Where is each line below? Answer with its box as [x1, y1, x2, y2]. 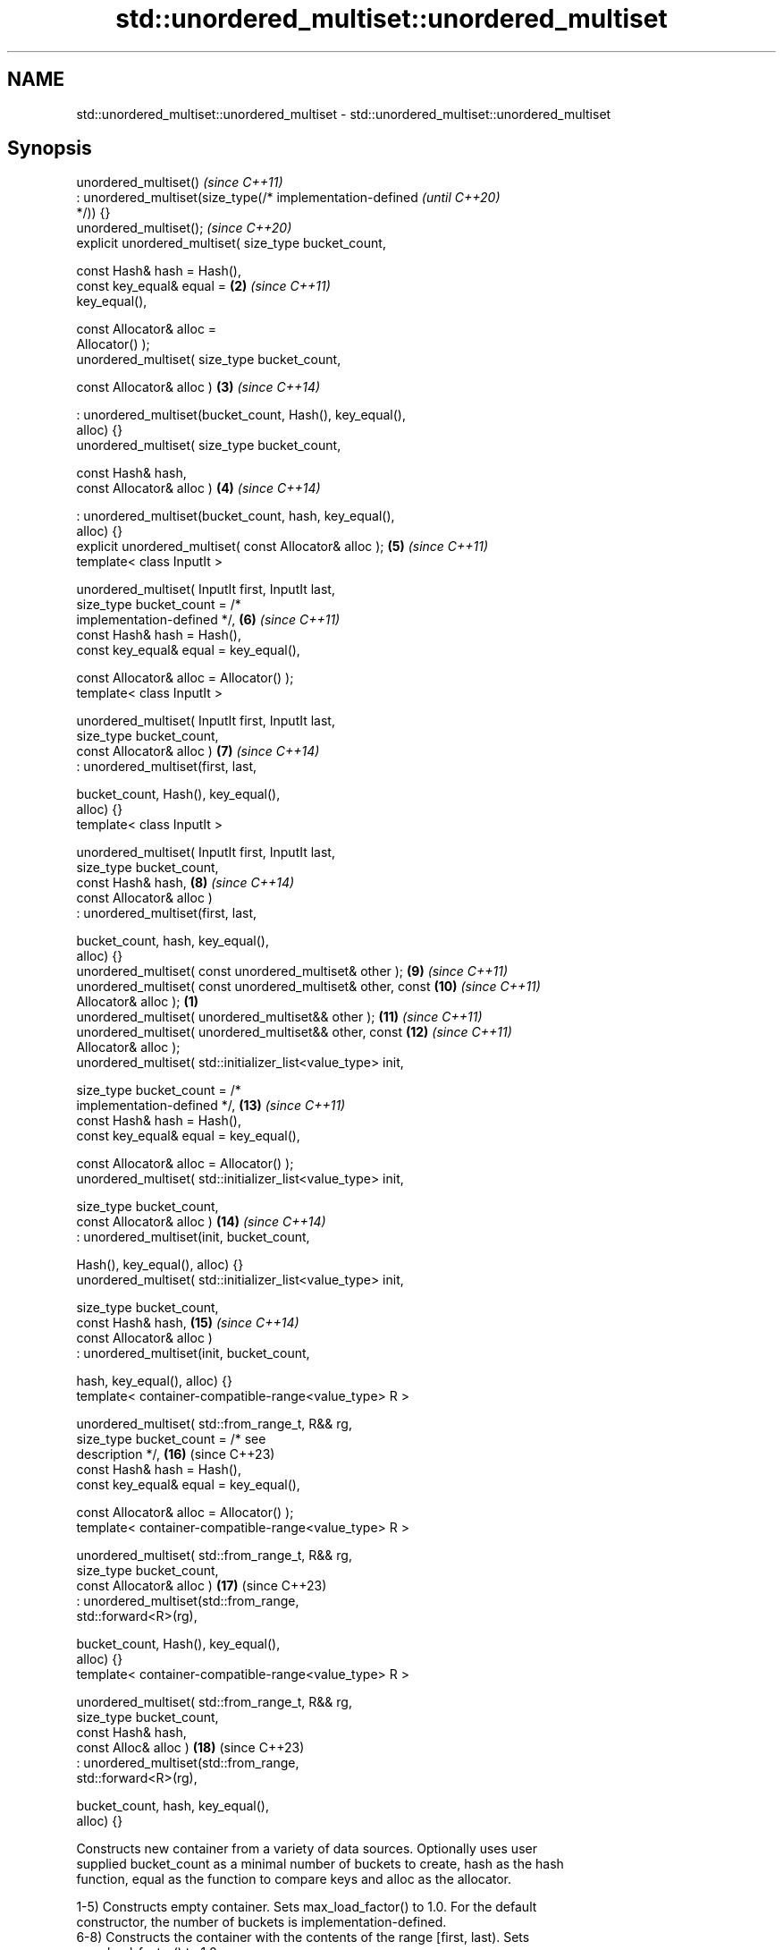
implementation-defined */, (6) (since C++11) [76, 612, 341, 628]
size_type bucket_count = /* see [76, 1431, 266, 1447]
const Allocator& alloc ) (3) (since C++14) [76, 379, 321, 395]
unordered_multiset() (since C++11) [76, 174, 283, 191]
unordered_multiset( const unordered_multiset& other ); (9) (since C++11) [76, 963, 509, 979]
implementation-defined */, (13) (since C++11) [76, 1098, 346, 1114]
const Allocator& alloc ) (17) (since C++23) [76, 1578, 327, 1594]
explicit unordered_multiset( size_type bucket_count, [76, 235, 386, 251]
